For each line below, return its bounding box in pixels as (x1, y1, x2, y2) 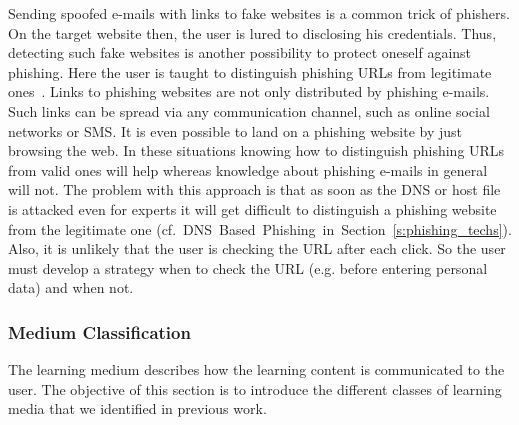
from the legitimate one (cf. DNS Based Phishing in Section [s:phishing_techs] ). (8, 218, 512, 239)
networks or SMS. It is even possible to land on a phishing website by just (8, 120, 463, 141)
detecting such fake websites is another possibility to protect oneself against (8, 42, 472, 63)
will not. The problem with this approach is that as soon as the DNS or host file (8, 179, 501, 200)
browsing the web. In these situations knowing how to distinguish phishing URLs (8, 140, 505, 161)
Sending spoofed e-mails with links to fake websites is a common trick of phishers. (8, 3, 510, 23)
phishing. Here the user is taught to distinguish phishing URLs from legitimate (8, 61, 492, 82)
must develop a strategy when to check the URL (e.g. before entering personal (8, 257, 488, 278)
